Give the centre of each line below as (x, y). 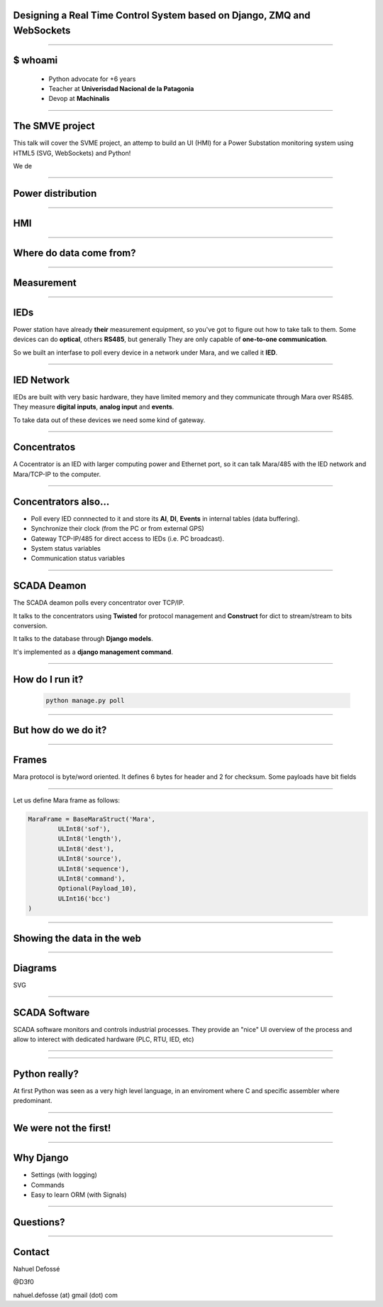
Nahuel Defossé (37, 1269)
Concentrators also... (61, 501)
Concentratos (44, 447)
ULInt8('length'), (90, 839)
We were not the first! (62, 1128)
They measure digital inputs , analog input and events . (94, 407)
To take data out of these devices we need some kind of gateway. (109, 420)
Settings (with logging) (64, 1175)
